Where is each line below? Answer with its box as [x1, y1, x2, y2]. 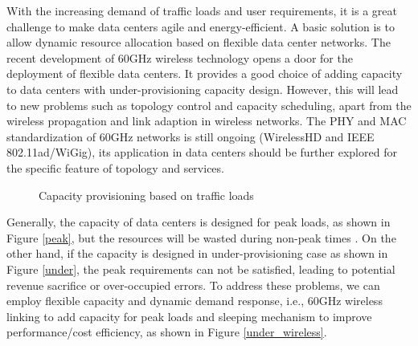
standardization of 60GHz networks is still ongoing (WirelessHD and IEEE [6, 128, 375, 145]
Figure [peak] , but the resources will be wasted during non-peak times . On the [6, 229, 396, 246]
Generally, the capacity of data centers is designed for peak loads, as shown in [6, 214, 391, 230]
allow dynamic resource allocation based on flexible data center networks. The [6, 34, 391, 51]
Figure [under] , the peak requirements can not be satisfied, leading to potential [6, 260, 395, 277]
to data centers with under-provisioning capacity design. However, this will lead [6, 80, 399, 97]
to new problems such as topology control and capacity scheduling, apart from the [6, 96, 412, 113]
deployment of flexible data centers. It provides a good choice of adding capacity [6, 65, 403, 82]
